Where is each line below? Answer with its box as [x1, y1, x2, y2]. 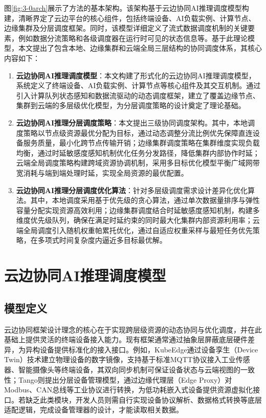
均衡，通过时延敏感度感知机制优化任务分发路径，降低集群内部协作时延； [16, 147, 260, 158]
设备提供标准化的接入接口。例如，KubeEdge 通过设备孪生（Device [39, 344, 258, 354]
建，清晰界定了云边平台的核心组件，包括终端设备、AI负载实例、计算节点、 [4, 12, 256, 23]
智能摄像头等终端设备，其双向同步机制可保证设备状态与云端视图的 [18, 364, 240, 375]
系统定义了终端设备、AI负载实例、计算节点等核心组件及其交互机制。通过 [16, 80, 261, 91]
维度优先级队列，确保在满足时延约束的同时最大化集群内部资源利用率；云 [16, 215, 260, 225]
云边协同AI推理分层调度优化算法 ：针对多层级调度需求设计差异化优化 [16, 184, 248, 195]
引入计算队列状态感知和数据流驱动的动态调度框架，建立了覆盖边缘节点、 [16, 90, 260, 100]
